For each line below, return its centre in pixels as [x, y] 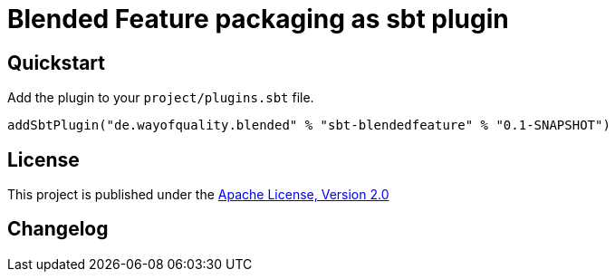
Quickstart [57, 63]
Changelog [58, 229]
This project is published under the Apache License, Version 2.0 [198, 195]
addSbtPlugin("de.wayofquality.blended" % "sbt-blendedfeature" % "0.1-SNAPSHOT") [309, 125]
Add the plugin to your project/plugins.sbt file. [161, 98]
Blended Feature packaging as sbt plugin [258, 19]
